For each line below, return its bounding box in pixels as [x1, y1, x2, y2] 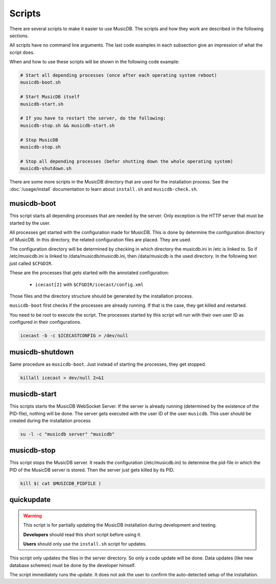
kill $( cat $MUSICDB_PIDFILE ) [20, 481, 102, 486]
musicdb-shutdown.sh [20, 165, 72, 172]
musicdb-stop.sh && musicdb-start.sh [20, 122, 115, 128]
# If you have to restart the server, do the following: [20, 115, 166, 121]
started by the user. [9, 220, 51, 226]
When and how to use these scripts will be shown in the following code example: [9, 59, 180, 65]
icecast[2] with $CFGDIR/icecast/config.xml [35, 281, 144, 287]
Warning [23, 512, 42, 518]
